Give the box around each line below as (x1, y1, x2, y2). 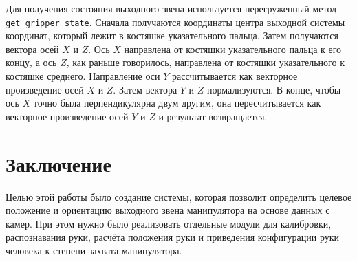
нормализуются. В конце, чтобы (207, 82, 341, 96)
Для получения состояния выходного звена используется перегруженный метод (6, 1, 337, 15)
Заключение (6, 149, 111, 177)
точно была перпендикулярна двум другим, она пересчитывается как (33, 96, 321, 110)
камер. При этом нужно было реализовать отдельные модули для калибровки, (6, 216, 332, 230)
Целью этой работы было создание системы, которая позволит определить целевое (6, 189, 352, 204)
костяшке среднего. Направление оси (6, 69, 160, 83)
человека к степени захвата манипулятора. (6, 243, 182, 257)
